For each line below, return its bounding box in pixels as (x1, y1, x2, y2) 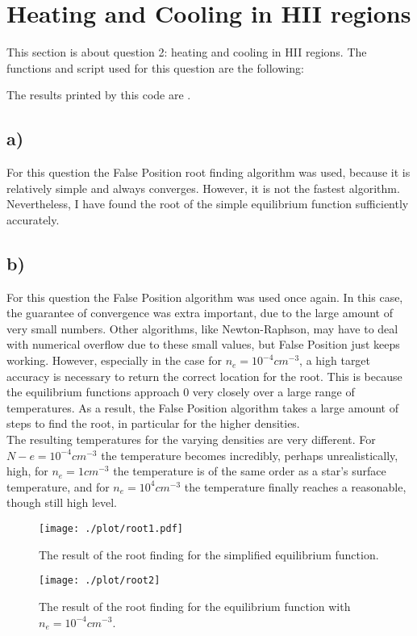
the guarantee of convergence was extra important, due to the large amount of (6, 304, 393, 321)
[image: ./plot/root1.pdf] (39, 523, 183, 534)
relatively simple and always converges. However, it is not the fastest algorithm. (6, 179, 400, 196)
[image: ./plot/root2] (39, 575, 161, 587)
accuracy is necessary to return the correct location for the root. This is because (6, 367, 402, 384)
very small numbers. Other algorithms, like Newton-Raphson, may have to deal (6, 320, 398, 337)
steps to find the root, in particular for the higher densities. (6, 415, 300, 432)
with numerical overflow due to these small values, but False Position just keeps (6, 336, 400, 353)
